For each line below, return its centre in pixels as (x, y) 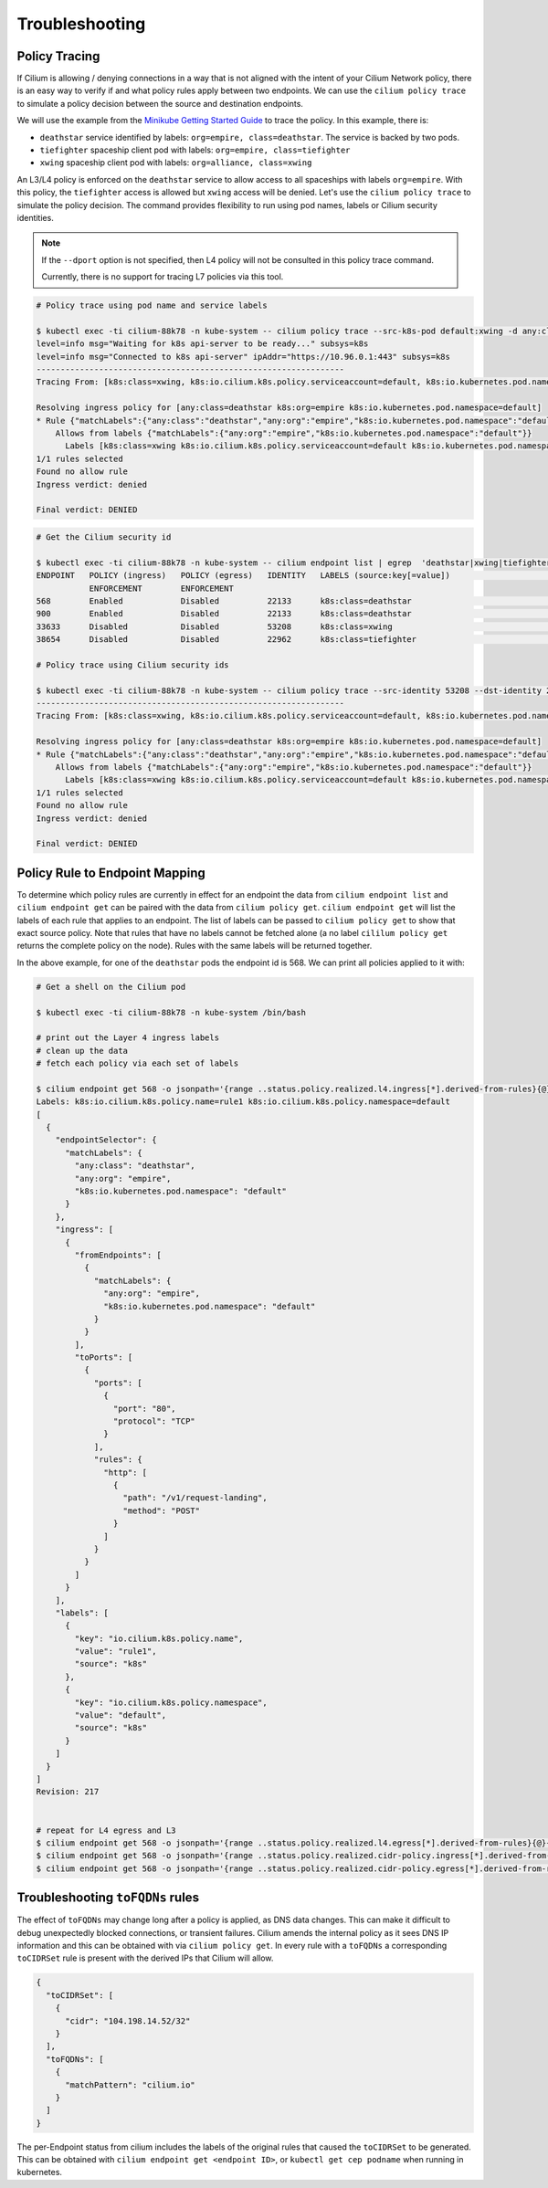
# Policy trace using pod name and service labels (152, 305)
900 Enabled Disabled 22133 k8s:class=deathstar (224, 614)
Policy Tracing (58, 56)
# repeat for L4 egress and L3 (106, 1830)
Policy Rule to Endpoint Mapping (111, 873)
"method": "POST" (162, 1510)
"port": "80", (145, 1408)
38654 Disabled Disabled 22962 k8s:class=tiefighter (227, 640)
